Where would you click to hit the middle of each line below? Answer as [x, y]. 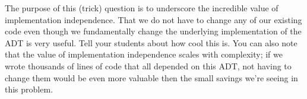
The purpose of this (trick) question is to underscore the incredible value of [142, 8]
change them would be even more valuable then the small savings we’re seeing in [151, 77]
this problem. [29, 89]
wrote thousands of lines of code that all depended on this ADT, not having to [148, 66]
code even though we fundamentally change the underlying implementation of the [153, 31]
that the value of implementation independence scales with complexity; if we [144, 54]
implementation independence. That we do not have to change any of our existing [153, 19]
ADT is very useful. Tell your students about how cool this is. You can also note [151, 42]
